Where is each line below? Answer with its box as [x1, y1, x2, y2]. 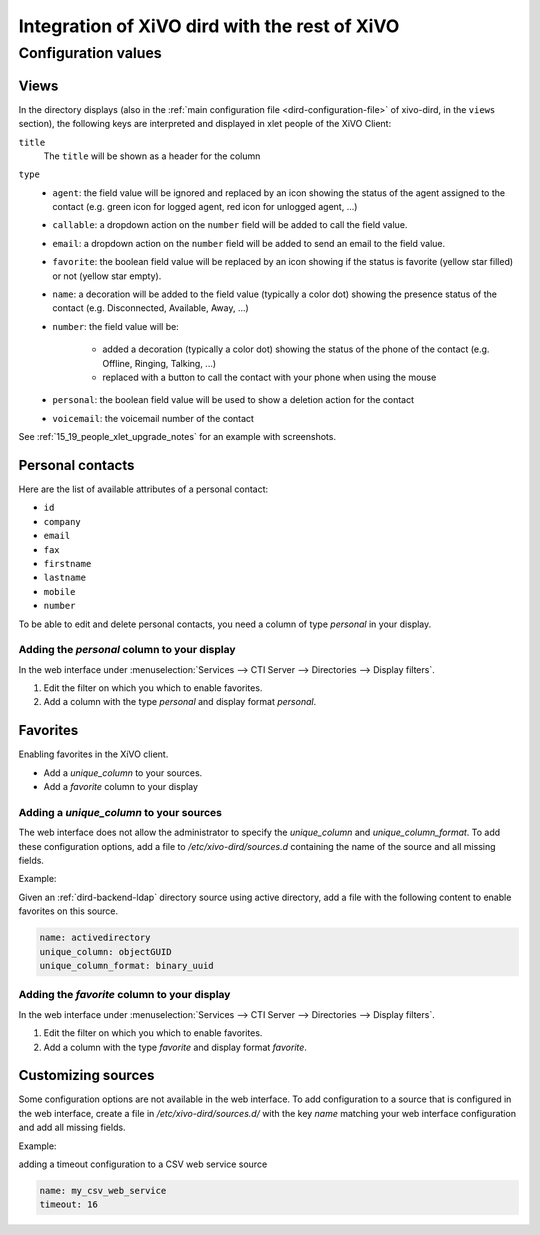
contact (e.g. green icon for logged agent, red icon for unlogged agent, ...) [52, 201, 358, 213]
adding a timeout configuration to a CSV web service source [18, 1158, 268, 1170]
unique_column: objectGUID [39, 946, 172, 957]
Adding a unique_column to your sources [18, 805, 222, 819]
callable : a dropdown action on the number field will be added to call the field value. [52, 219, 408, 231]
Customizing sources [18, 1067, 155, 1084]
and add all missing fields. [18, 1121, 126, 1134]
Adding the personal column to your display [18, 643, 236, 657]
